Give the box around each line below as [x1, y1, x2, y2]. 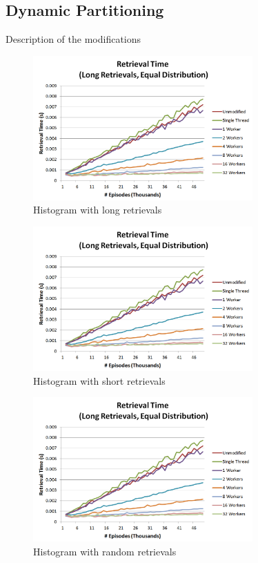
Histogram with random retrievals [33, 544, 177, 558]
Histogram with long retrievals [33, 202, 162, 217]
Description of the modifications [6, 32, 141, 46]
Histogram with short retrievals [33, 373, 166, 388]
